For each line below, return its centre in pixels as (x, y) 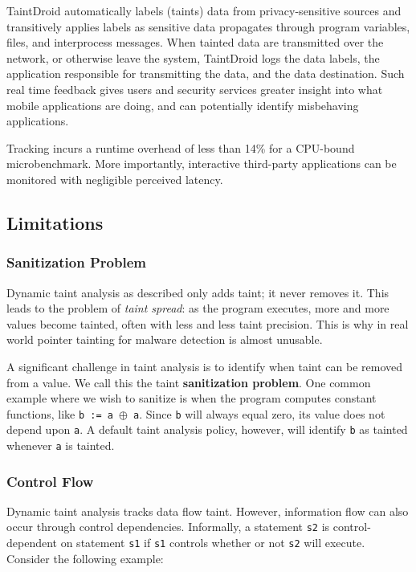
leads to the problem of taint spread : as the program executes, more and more (198, 308)
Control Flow (50, 481)
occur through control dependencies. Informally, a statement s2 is (168, 527)
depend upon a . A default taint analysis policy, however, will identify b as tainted (207, 429)
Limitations (55, 222)
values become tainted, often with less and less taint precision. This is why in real (208, 323)
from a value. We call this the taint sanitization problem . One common (189, 382)
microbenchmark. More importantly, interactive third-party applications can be (202, 163)
